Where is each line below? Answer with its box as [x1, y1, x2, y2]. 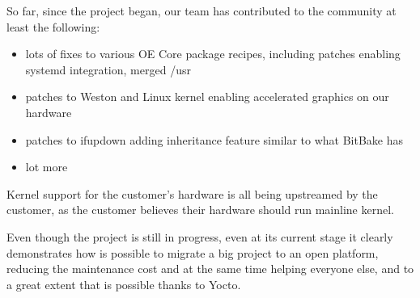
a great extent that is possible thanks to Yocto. [6, 275, 241, 292]
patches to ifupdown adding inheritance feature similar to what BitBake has [25, 131, 404, 148]
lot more [25, 158, 68, 175]
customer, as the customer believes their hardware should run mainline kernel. [6, 201, 394, 218]
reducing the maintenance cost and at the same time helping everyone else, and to [6, 260, 414, 277]
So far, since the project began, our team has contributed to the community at [6, 2, 397, 19]
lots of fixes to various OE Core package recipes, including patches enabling [25, 45, 401, 62]
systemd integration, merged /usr [25, 61, 191, 78]
